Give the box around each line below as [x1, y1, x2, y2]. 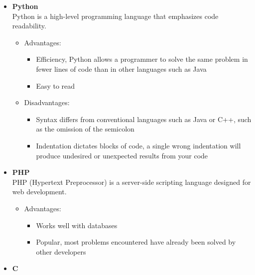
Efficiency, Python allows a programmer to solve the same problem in [36, 54, 248, 64]
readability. [12, 20, 46, 31]
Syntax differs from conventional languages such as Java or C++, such [36, 114, 252, 124]
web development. [12, 186, 67, 197]
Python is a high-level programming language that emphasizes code [12, 10, 219, 21]
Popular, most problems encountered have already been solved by [36, 237, 236, 247]
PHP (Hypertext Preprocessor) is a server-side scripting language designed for [12, 176, 251, 187]
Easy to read [36, 80, 75, 91]
